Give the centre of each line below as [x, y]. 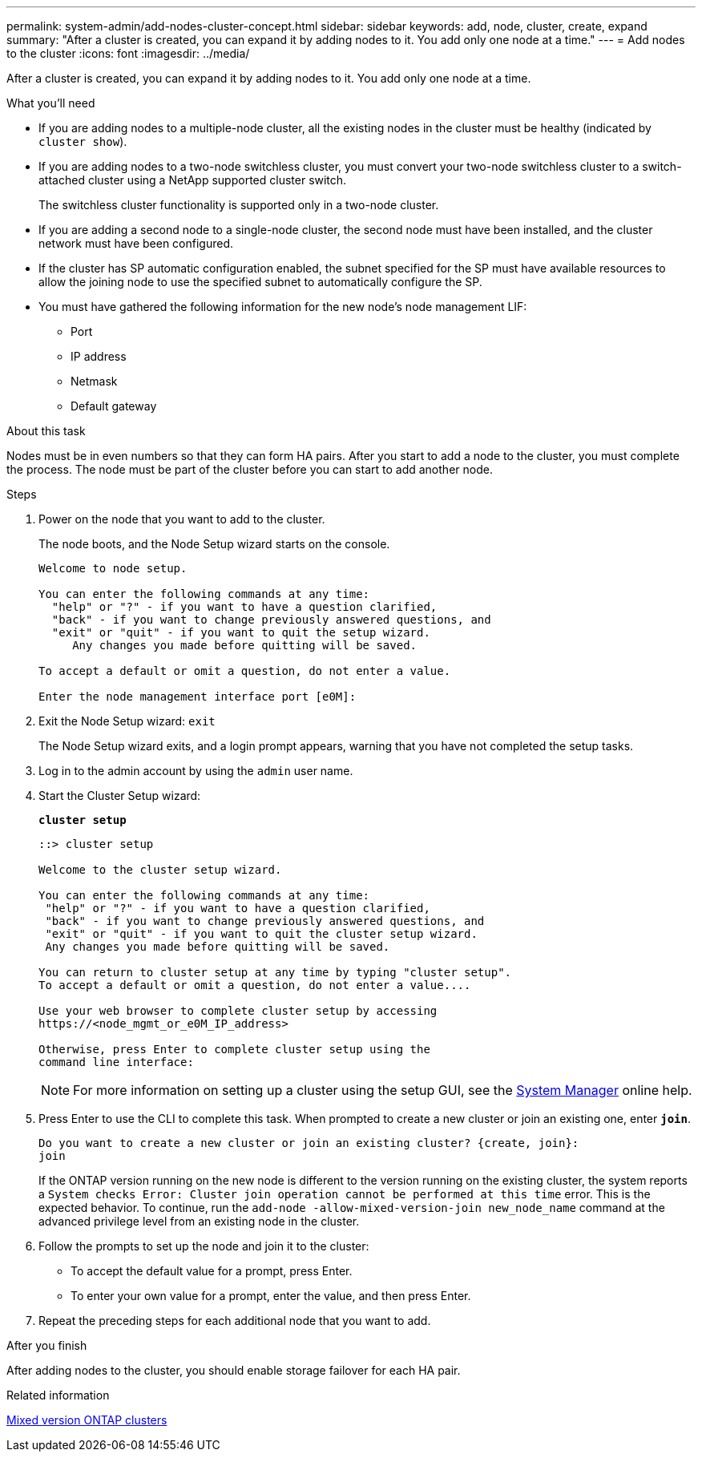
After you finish [47, 1345]
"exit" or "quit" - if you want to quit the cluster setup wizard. [261, 934]
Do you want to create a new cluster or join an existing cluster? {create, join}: [309, 1143]
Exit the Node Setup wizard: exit [127, 721]
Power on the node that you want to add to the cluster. [182, 519]
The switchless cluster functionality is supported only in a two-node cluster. [239, 205]
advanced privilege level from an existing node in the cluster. [199, 1221]
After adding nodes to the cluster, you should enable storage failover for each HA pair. [234, 1370]
